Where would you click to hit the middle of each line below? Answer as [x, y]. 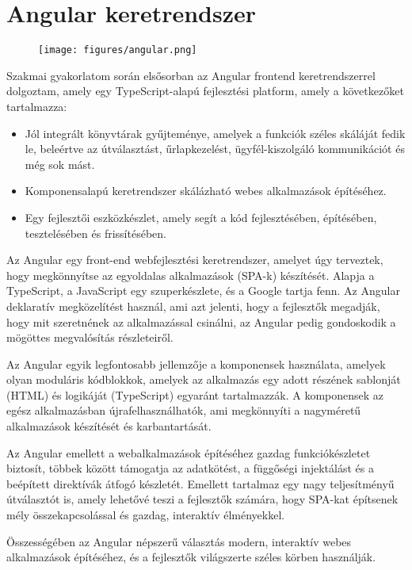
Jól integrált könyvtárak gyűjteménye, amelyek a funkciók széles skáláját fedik [215, 133]
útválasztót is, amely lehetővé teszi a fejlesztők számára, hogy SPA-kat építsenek [202, 499]
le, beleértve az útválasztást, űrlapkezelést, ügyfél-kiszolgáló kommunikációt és [215, 149]
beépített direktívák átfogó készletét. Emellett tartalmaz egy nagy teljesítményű [200, 483]
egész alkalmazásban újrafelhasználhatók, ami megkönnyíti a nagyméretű [184, 410]
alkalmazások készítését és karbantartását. [109, 426]
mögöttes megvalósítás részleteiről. [90, 337]
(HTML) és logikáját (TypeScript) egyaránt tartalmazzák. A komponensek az [195, 394]
